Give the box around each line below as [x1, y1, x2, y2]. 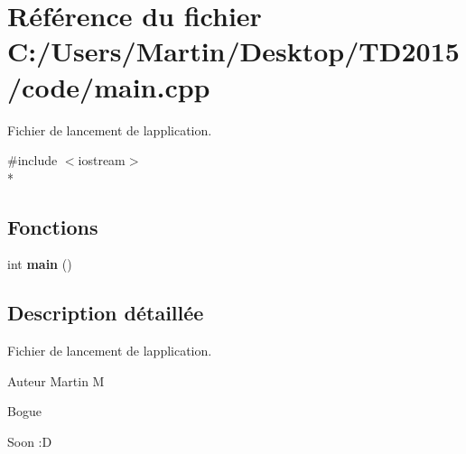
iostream [78, 151, 126, 170]
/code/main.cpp [7, 68, 210, 105]
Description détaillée [7, 299, 204, 327]
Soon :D [7, 432, 52, 451]
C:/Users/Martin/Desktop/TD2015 [7, 32, 460, 69]
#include [7, 151, 58, 170]
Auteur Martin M [7, 371, 105, 390]
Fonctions [7, 212, 98, 240]
